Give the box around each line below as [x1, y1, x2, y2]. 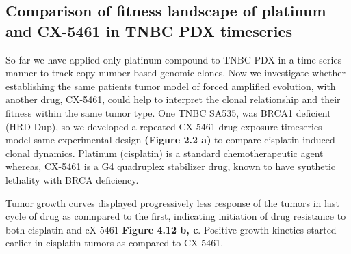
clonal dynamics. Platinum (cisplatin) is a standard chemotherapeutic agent [5, 145, 324, 160]
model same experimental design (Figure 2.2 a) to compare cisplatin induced [5, 132, 335, 147]
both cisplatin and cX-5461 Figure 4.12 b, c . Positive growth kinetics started [5, 222, 337, 236]
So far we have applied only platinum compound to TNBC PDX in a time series [5, 52, 342, 66]
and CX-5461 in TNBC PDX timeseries [5, 20, 293, 41]
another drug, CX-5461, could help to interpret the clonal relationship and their [5, 92, 341, 107]
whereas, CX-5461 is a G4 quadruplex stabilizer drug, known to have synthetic [5, 159, 336, 173]
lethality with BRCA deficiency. [5, 172, 139, 186]
